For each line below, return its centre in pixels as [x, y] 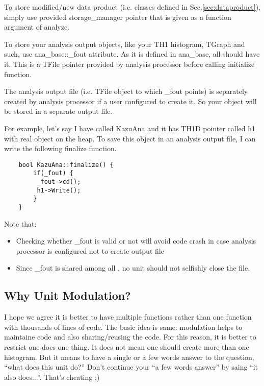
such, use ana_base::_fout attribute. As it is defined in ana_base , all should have [132, 54]
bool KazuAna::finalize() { [66, 165]
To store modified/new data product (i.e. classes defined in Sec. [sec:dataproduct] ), [132, 7]
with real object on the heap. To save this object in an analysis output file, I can [130, 138]
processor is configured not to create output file [90, 250]
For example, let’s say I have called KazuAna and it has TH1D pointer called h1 [130, 128]
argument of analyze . [37, 27]
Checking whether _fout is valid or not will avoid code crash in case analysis [136, 241]
